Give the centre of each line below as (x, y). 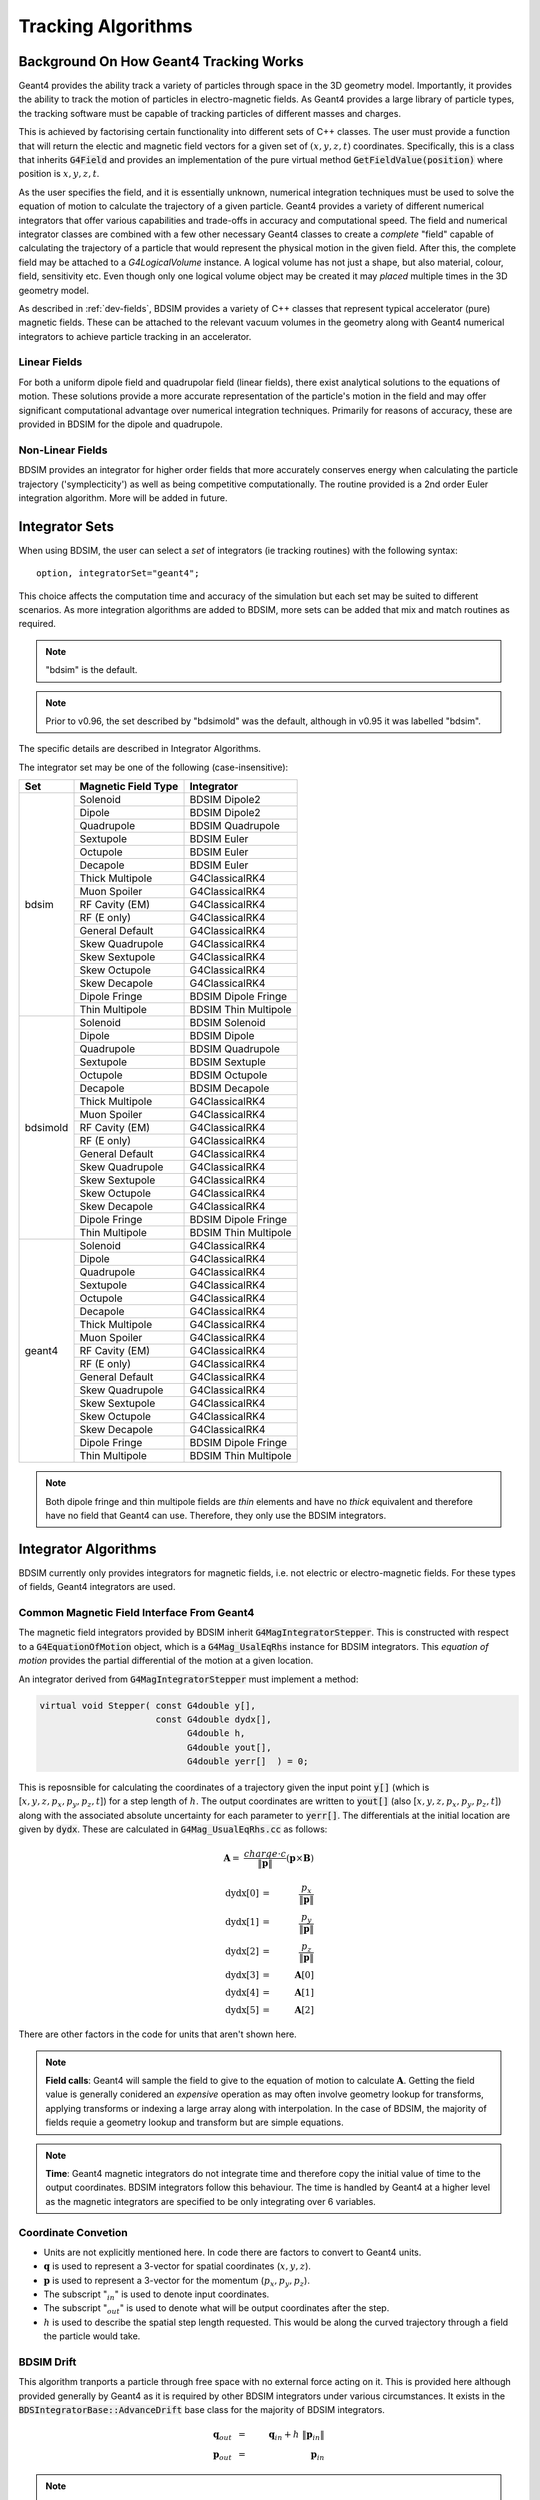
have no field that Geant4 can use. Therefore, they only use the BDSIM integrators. (216, 1515)
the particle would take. (92, 2336)
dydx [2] (242, 1951)
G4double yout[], (229, 1747)
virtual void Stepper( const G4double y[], (148, 1705)
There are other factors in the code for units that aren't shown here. (157, 2034)
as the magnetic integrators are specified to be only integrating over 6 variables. (211, 2201)
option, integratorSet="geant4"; (118, 573)
